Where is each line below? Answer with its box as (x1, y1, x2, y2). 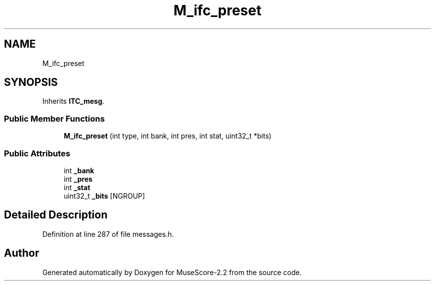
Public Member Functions (4, 113, 105, 124)
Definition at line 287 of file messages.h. (42, 229, 174, 238)
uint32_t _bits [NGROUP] (64, 191, 145, 200)
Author (4, 247, 39, 260)
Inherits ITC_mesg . (42, 97, 105, 106)
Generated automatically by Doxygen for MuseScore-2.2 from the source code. (42, 268, 302, 277)
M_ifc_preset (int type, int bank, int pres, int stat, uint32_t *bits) (64, 132, 272, 141)
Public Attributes (4, 148, 71, 158)
